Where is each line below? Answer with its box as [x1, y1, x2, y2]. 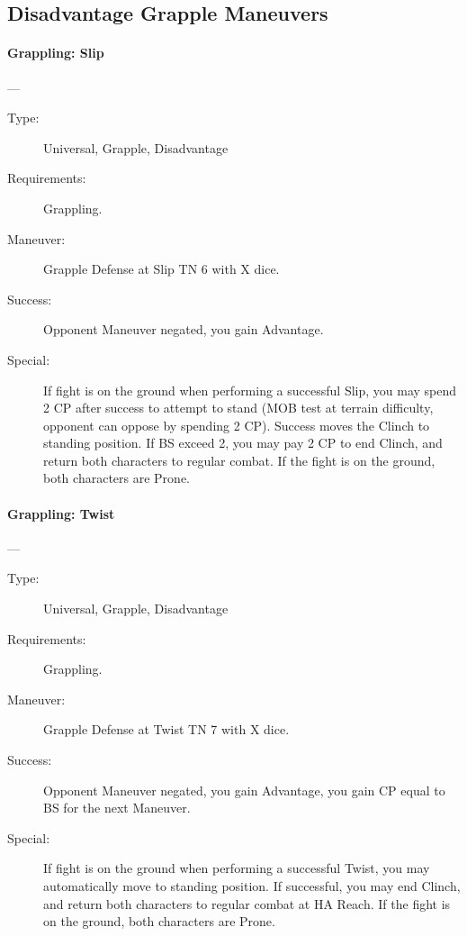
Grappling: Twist [7, 504, 115, 523]
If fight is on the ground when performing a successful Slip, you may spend [43, 380, 457, 399]
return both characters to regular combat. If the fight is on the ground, [43, 450, 436, 469]
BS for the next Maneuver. [43, 798, 191, 817]
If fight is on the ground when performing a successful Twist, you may [43, 859, 430, 877]
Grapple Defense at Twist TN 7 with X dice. [43, 720, 290, 739]
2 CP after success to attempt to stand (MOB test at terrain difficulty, [43, 398, 434, 417]
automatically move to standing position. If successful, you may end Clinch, [43, 877, 461, 895]
